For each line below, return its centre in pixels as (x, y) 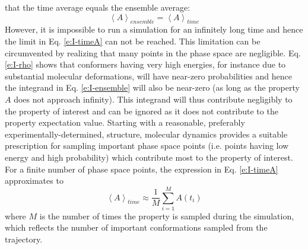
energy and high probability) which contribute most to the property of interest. (149, 157)
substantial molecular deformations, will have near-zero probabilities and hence (148, 76)
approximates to (34, 181)
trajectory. (24, 239)
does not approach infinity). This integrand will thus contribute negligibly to (153, 99)
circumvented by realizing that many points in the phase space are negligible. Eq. (153, 52)
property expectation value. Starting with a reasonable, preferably (125, 122)
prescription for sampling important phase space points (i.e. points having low (147, 146)
